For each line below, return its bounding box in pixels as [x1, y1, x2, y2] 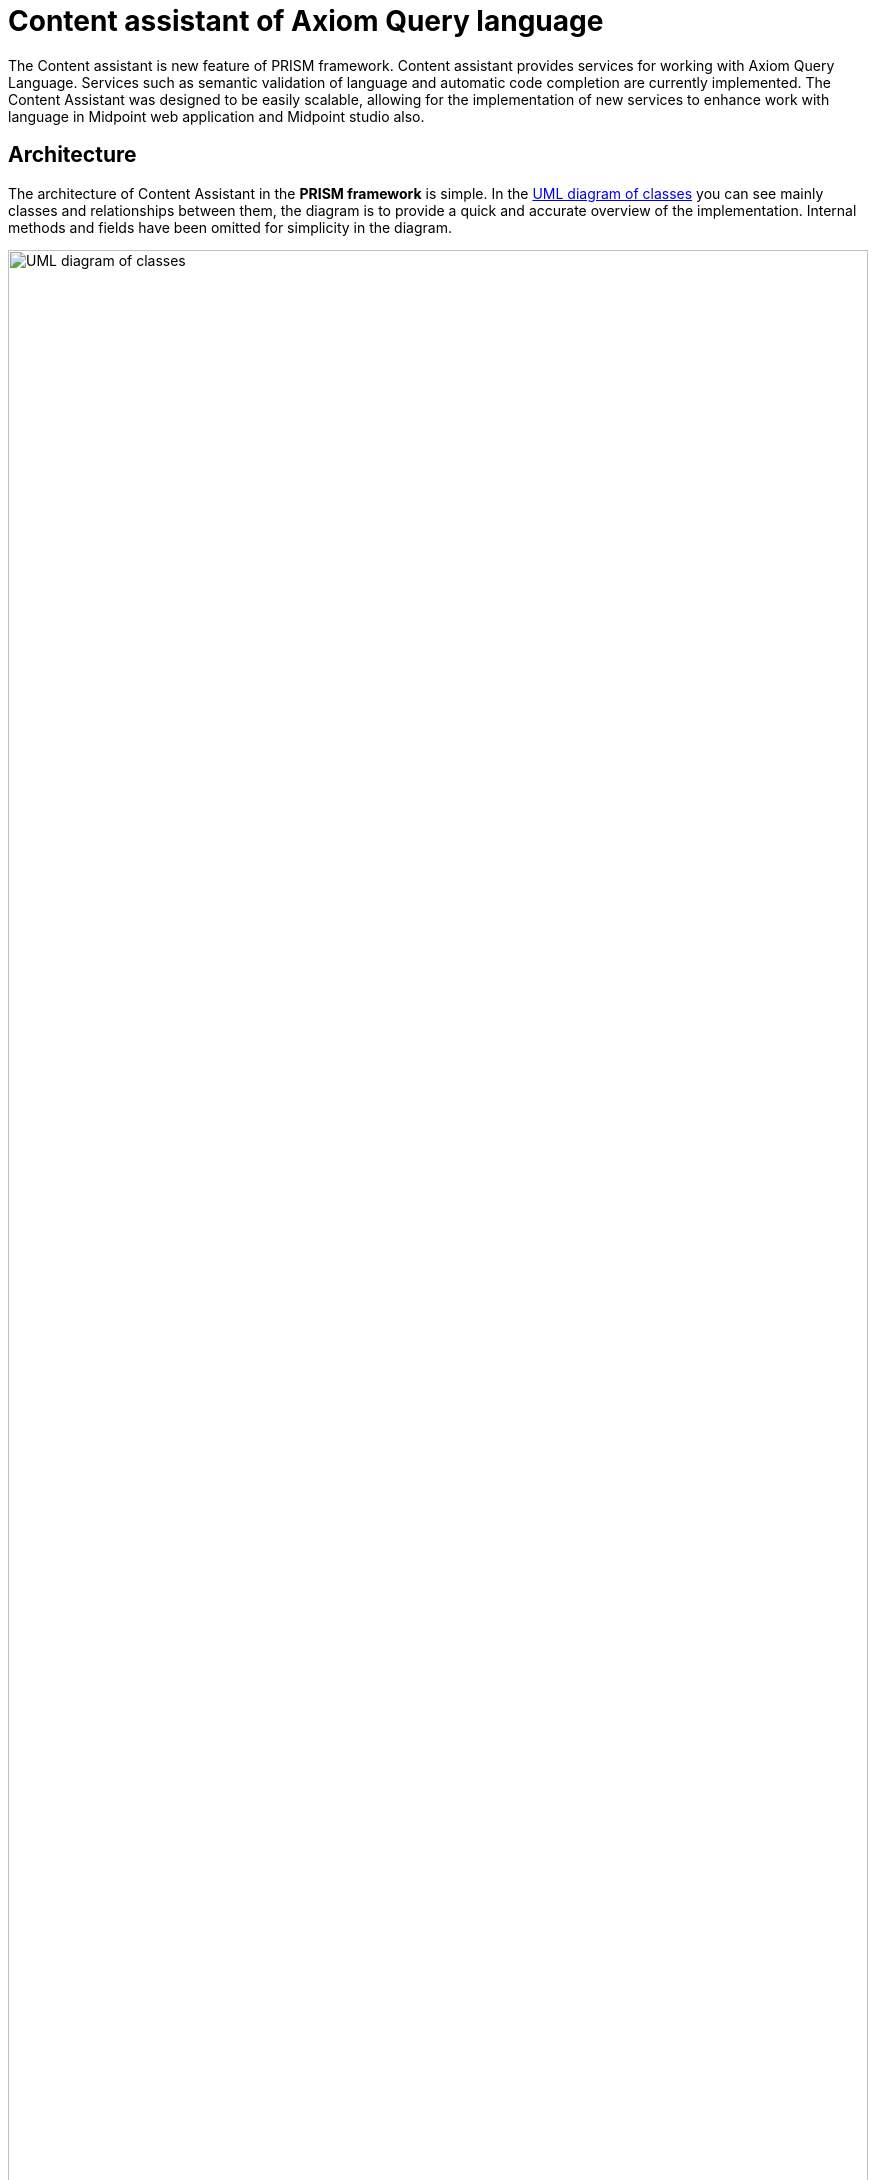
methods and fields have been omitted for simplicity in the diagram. [8, 218, 452, 236]
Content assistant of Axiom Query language [8, 4, 604, 38]
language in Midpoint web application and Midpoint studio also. [8, 107, 425, 125]
